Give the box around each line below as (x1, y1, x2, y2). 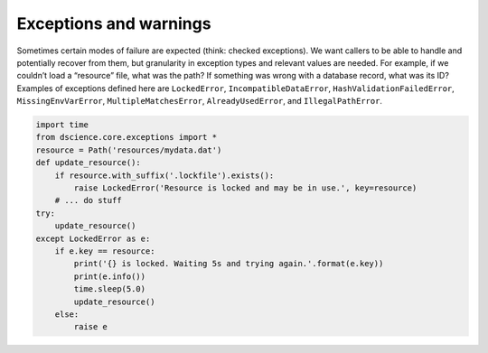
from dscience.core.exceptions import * (35, 132, 217, 143)
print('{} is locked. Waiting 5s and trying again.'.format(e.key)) (73, 258, 384, 269)
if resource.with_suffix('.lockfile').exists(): (54, 170, 275, 181)
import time (35, 120, 89, 130)
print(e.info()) (73, 271, 146, 282)
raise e (73, 321, 108, 332)
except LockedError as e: (35, 233, 151, 244)
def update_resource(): (35, 158, 142, 168)
